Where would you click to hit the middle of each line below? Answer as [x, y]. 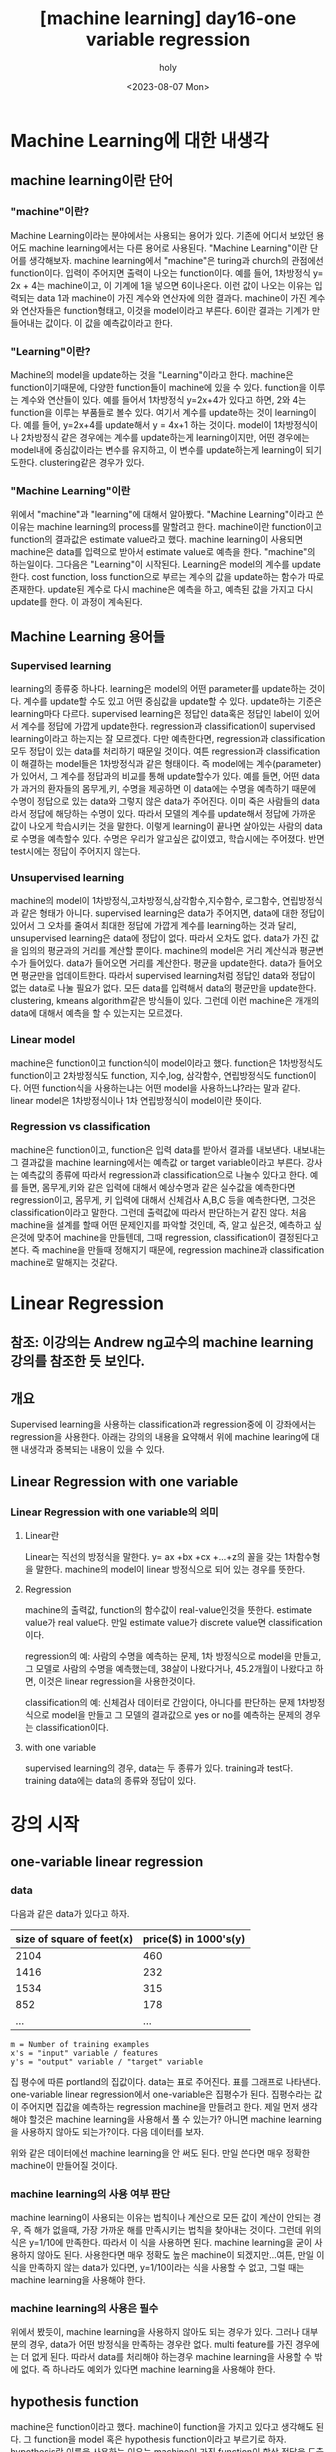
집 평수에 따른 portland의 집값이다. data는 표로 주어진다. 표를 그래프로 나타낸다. [166, 2081]
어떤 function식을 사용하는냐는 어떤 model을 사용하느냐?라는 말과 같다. [162, 1088]
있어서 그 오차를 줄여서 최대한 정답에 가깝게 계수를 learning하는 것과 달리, [153, 926]
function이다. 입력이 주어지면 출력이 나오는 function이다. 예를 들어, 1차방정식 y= [167, 273]
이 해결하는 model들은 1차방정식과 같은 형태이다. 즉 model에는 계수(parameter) [166, 763]
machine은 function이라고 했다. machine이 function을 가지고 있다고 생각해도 [162, 2427]
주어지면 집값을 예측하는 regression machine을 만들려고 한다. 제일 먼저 [160, 2106]
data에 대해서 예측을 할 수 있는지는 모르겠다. [96, 1013]
